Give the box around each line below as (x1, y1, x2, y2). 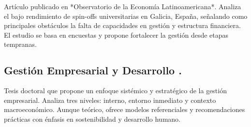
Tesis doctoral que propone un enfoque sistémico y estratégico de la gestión (4, 85, 227, 96)
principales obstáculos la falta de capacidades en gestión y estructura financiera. (4, 20, 241, 30)
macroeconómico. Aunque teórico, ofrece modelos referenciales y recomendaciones (4, 104, 245, 114)
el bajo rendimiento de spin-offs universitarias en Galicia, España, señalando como (4, 11, 248, 21)
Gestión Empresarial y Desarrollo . (4, 63, 182, 78)
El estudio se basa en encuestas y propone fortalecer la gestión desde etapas (4, 29, 229, 40)
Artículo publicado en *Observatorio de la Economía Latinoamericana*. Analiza (4, 1, 241, 11)
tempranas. (4, 39, 37, 49)
